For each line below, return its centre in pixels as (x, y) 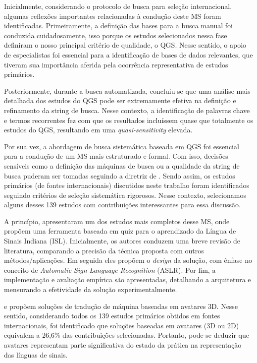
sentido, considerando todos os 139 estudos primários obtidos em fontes (112, 316)
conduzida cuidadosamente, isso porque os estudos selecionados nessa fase (116, 35)
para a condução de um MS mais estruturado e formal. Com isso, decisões (116, 156)
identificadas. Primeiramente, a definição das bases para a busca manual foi (118, 26)
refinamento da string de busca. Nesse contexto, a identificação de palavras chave (127, 110)
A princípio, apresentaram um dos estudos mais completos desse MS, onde (117, 221)
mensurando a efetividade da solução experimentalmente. (91, 289)
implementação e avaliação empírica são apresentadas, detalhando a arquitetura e (128, 279)
